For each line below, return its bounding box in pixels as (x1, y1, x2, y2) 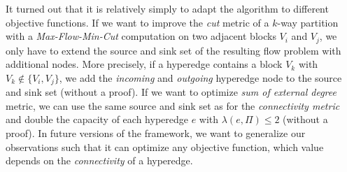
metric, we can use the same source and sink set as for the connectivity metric (6, 98, 340, 113)
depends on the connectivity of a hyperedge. (6, 153, 193, 168)
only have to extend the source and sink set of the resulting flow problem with (6, 43, 341, 57)
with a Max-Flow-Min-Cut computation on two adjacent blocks (6, 29, 276, 43)
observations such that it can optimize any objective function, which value (6, 139, 324, 154)
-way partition (277, 15, 339, 29)
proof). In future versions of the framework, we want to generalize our (6, 126, 306, 141)
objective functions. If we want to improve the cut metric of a (6, 15, 269, 29)
